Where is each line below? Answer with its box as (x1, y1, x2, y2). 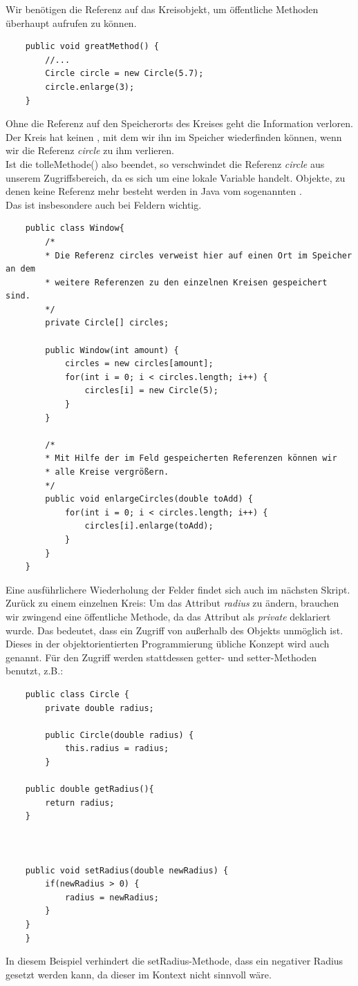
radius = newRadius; (64, 892, 159, 902)
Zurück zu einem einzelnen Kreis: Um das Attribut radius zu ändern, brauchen (6, 596, 339, 610)
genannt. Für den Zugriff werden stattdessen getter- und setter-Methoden (6, 650, 317, 664)
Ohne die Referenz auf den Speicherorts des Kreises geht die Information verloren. (6, 116, 353, 131)
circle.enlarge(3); (45, 82, 135, 92)
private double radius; (45, 703, 154, 713)
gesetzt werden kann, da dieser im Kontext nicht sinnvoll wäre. (6, 967, 272, 981)
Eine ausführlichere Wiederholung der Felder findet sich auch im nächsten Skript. (6, 582, 350, 596)
